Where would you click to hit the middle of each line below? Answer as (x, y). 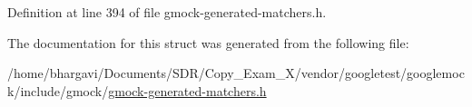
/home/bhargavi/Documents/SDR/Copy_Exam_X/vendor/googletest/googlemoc (236, 73)
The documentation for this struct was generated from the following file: (208, 42)
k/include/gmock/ (58, 90)
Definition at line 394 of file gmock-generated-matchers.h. (167, 12)
